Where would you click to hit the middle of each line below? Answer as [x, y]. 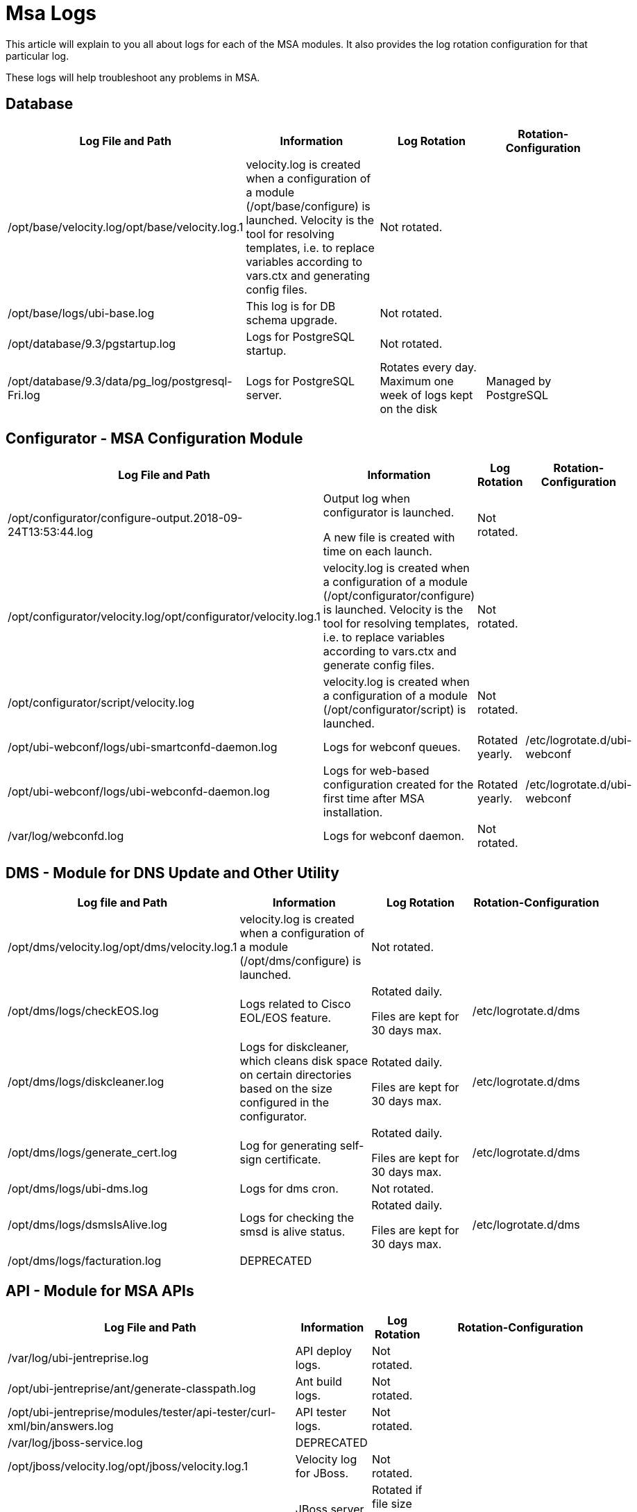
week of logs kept [426, 395]
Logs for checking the [297, 1218]
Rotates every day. [428, 367]
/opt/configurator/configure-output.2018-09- [125, 518]
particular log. [37, 56]
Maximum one [417, 381]
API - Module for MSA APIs [100, 1291]
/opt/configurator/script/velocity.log [101, 703]
